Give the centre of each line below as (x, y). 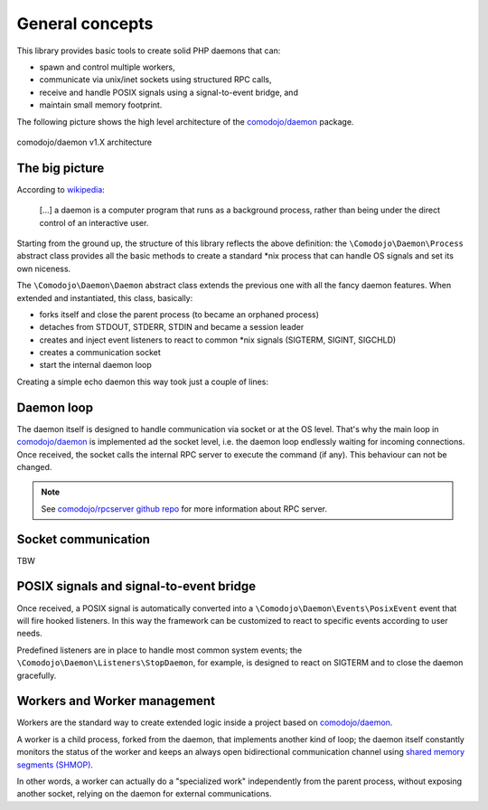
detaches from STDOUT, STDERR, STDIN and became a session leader (172, 327)
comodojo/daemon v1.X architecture (84, 142)
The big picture (61, 168)
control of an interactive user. (94, 222)
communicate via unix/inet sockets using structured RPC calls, (155, 80)
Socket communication (84, 539)
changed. (34, 466)
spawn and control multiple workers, (107, 67)
